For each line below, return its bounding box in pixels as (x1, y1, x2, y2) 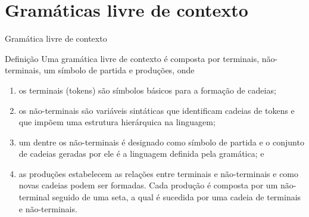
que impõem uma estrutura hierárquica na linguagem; (18, 116, 216, 128)
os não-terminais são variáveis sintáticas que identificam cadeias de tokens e (18, 104, 295, 116)
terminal (18, 191, 50, 203)
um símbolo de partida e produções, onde (43, 64, 195, 76)
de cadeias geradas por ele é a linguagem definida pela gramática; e (18, 147, 264, 160)
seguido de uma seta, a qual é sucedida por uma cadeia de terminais (52, 191, 301, 203)
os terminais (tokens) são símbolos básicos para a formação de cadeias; (18, 83, 276, 96)
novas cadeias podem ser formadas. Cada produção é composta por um (18, 179, 278, 191)
